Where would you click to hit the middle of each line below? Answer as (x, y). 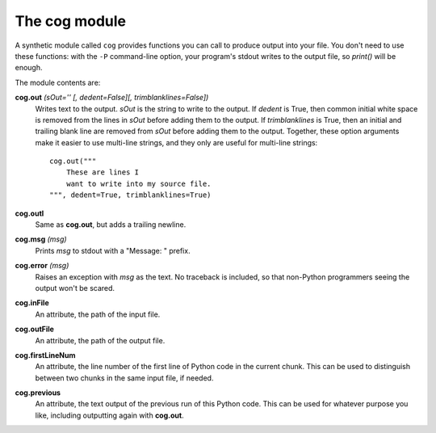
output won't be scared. (75, 288)
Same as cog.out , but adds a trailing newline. (111, 225)
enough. (29, 68)
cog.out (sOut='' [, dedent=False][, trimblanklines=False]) (112, 98)
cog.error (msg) (42, 266)
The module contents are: (58, 82)
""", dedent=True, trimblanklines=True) (130, 195)
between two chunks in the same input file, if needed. (124, 378)
